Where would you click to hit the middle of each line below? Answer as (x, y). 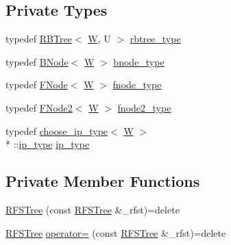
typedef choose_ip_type (57, 130)
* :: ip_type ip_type (48, 144)
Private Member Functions (103, 181)
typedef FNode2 (39, 107)
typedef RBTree (39, 39)
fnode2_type (144, 107)
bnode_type (139, 61)
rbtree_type (155, 39)
